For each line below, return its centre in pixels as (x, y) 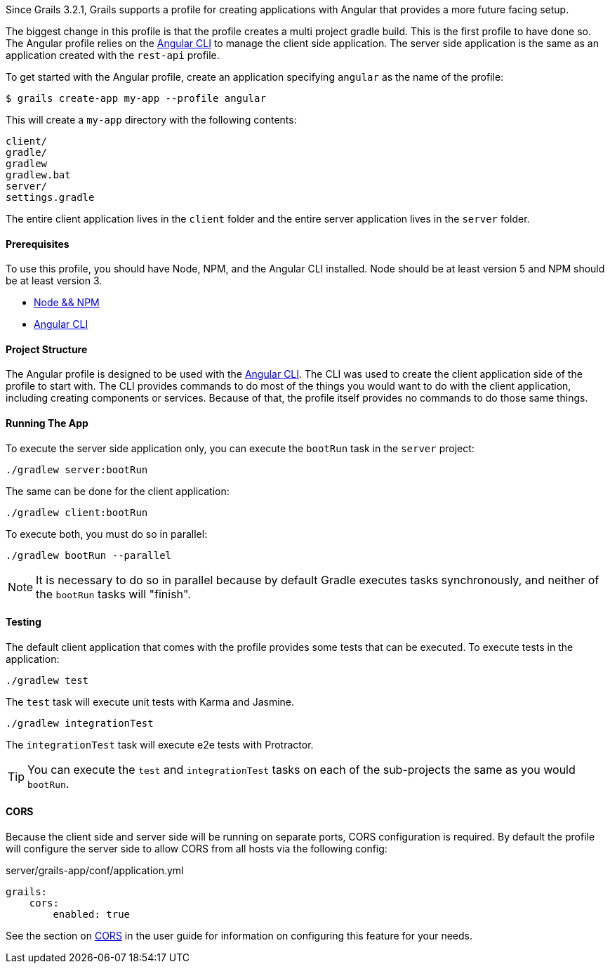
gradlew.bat (38, 175)
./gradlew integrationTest (80, 723)
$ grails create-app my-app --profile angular (136, 98)
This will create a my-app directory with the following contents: (151, 120)
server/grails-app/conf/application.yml (95, 871)
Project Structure (47, 349)
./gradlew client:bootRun (77, 512)
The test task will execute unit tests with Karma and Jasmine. (150, 701)
